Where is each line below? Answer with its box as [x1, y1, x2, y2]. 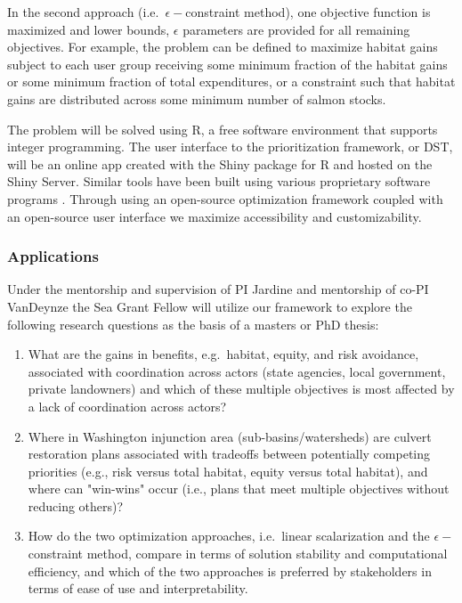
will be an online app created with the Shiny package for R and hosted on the [7, 154, 433, 173]
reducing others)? [28, 496, 124, 515]
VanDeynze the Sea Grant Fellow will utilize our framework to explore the [7, 297, 412, 315]
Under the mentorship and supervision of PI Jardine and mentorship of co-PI [7, 280, 429, 298]
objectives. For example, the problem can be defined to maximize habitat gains [7, 37, 438, 56]
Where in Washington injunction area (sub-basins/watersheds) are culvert [28, 427, 432, 445]
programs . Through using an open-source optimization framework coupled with [7, 189, 443, 208]
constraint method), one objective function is [185, 3, 431, 20]
